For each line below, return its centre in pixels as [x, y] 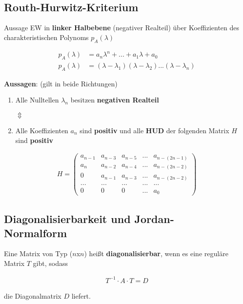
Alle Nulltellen [37, 100]
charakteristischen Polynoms [46, 37]
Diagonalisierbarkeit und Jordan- [89, 218]
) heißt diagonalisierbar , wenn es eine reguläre [156, 253]
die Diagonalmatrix [33, 295]
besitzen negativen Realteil [115, 100]
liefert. [81, 295]
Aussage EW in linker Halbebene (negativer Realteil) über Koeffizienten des [122, 28]
